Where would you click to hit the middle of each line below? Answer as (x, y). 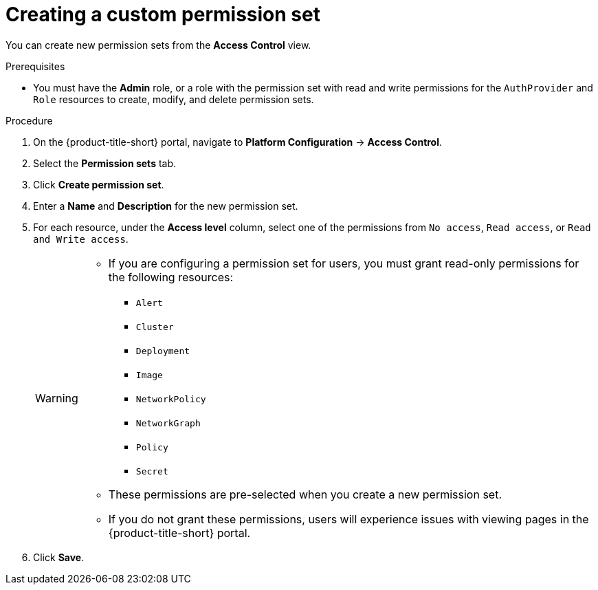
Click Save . (59, 557)
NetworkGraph (168, 423)
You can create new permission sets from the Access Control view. (158, 45)
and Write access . (81, 239)
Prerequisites (35, 66)
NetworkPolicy (171, 399)
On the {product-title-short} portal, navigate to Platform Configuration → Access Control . (238, 142)
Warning (57, 398)
